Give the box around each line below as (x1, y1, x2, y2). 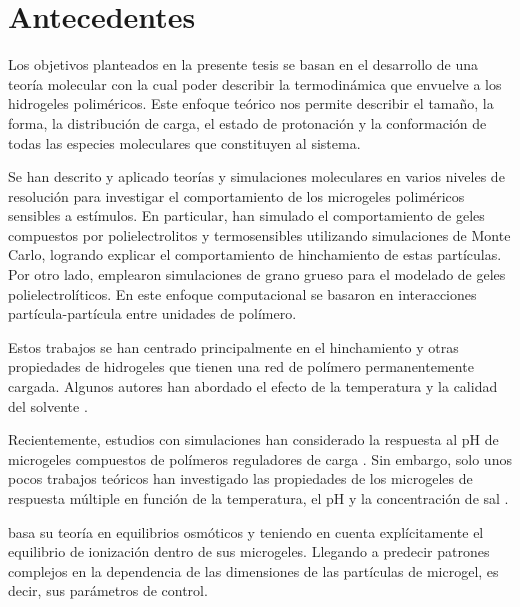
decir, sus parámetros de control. (8, 580, 208, 601)
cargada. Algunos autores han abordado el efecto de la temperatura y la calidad (8, 376, 498, 397)
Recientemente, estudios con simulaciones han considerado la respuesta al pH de (8, 429, 499, 450)
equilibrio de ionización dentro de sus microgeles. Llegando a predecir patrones (8, 541, 490, 562)
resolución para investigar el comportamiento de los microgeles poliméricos (8, 185, 465, 206)
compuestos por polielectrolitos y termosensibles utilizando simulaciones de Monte (8, 224, 511, 245)
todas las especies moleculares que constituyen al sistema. (8, 132, 361, 153)
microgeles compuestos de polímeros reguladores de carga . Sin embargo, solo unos (8, 448, 512, 469)
